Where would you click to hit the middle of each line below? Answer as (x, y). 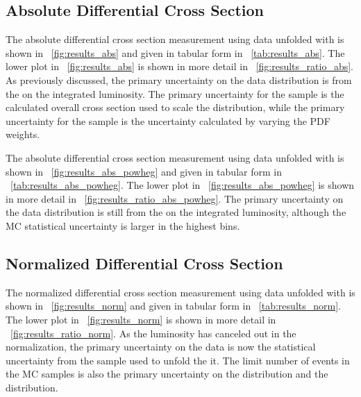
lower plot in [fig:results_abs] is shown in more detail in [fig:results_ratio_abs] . (179, 66)
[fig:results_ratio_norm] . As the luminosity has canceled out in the (153, 333)
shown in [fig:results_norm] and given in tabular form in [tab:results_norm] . (173, 306)
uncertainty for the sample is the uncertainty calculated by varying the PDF (168, 120)
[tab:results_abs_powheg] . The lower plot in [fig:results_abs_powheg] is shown (183, 185)
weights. (23, 134)
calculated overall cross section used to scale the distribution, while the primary (175, 107)
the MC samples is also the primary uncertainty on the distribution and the (167, 374)
